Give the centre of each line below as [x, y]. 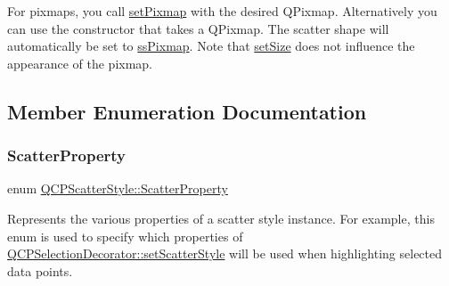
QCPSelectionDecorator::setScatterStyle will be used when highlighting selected [225, 253]
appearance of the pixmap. [80, 63]
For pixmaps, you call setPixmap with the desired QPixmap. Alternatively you [222, 11]
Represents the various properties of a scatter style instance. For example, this [221, 218]
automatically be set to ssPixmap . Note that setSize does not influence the [211, 46]
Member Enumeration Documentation [187, 111]
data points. [40, 270]
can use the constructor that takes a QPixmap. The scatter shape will [198, 28]
